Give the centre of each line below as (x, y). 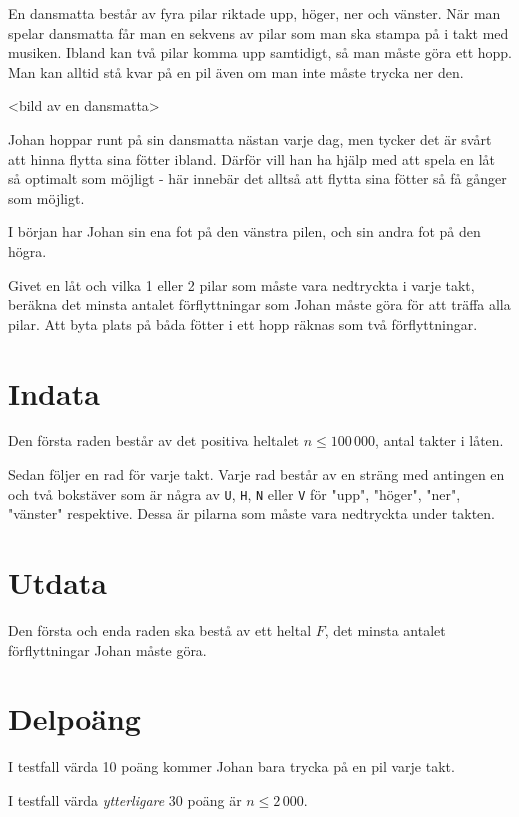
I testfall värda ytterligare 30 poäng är (125, 799)
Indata (54, 392)
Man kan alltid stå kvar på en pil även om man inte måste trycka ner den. (236, 71)
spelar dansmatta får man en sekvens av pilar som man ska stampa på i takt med (258, 32)
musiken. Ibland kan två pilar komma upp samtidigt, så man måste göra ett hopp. (260, 52)
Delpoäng (74, 718)
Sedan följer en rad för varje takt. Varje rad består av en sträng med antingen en (256, 474)
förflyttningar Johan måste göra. (107, 649)
